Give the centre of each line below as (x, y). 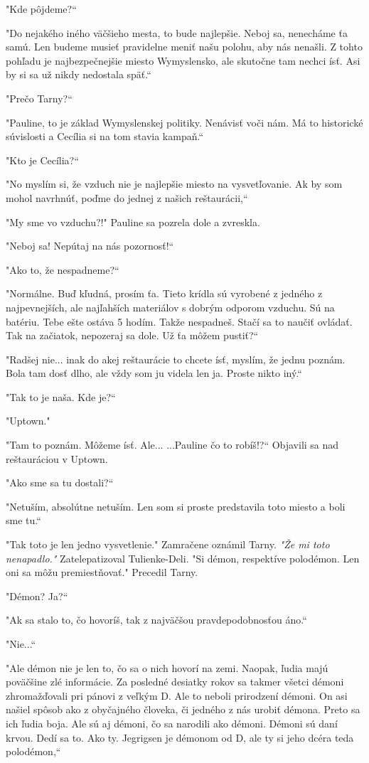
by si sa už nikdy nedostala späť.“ (79, 74)
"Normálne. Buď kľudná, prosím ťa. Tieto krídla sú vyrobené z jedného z (164, 293)
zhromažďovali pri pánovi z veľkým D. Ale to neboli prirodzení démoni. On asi (177, 695)
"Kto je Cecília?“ (42, 160)
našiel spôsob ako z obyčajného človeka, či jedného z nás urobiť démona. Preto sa (183, 709)
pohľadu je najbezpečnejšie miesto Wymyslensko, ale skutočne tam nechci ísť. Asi (183, 60)
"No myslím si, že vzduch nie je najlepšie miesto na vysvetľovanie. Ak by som (174, 184)
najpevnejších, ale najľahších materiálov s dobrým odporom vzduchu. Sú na (170, 307)
